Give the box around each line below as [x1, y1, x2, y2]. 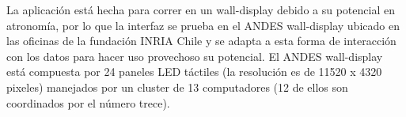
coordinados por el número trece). [6, 94, 170, 111]
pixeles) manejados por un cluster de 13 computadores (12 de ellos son [6, 78, 348, 95]
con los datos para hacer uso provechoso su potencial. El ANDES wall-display [6, 47, 383, 64]
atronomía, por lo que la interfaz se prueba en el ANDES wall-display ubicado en [6, 17, 400, 33]
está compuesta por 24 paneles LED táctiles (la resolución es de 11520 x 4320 [6, 63, 382, 80]
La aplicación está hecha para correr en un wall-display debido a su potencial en [6, 2, 395, 17]
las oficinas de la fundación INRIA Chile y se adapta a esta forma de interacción [6, 32, 397, 49]
